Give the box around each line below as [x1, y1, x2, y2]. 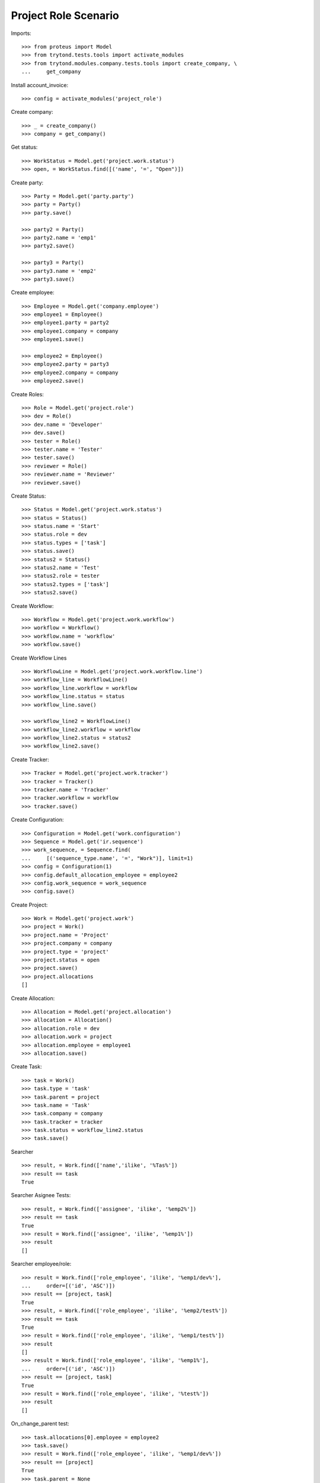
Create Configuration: [11, 816, 65, 823]
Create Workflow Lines [11, 654, 67, 661]
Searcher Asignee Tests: [11, 1192, 71, 1199]
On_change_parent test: [11, 1420, 69, 1427]
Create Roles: [11, 390, 44, 397]
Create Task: [11, 1063, 42, 1070]
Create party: [11, 179, 44, 186]
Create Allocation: [11, 994, 55, 1002]
